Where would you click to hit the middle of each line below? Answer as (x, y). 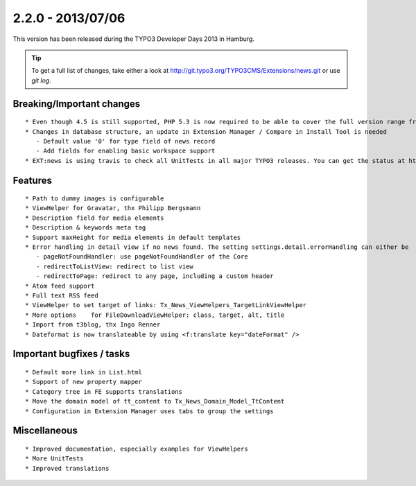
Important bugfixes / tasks (71, 354)
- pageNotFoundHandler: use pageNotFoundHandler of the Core (142, 257)
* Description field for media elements (95, 218)
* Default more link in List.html (84, 372)
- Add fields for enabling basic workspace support (125, 151)
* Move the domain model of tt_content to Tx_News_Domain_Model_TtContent (155, 401)
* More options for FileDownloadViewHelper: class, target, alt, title (155, 315)
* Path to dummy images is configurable (95, 199)
